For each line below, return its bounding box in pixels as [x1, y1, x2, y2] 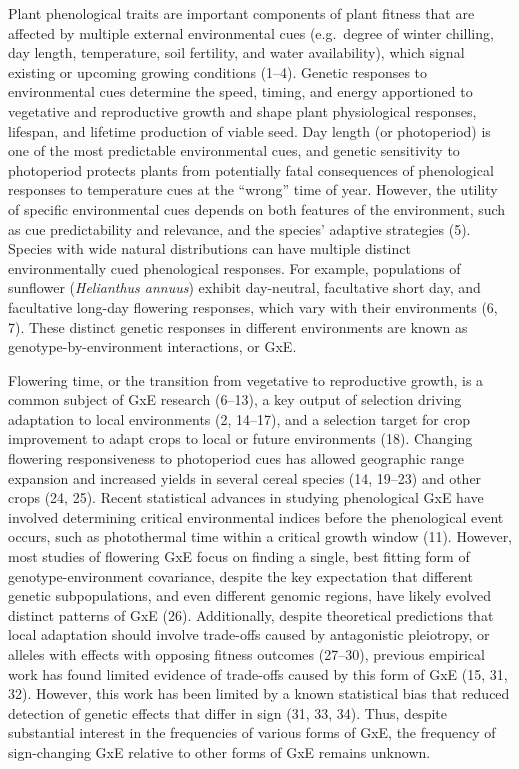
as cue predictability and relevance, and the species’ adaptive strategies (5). [8, 218, 471, 239]
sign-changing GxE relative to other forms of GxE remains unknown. [8, 741, 431, 762]
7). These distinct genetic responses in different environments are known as [8, 316, 468, 337]
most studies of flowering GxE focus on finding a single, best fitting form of [8, 546, 470, 567]
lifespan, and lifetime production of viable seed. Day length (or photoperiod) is [8, 120, 491, 141]
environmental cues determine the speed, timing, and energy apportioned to [8, 81, 473, 102]
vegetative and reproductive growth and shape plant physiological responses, [8, 100, 477, 121]
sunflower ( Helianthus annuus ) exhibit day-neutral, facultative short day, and [8, 277, 481, 298]
